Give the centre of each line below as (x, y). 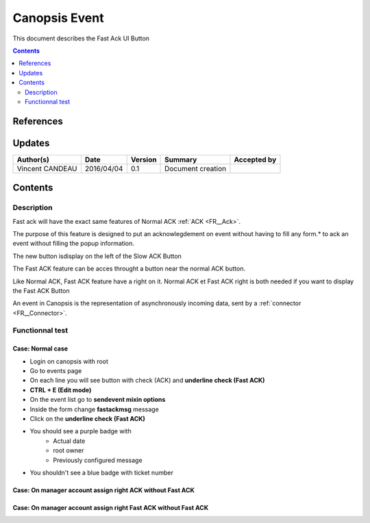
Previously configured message (98, 460)
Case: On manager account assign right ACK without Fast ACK (104, 490)
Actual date (69, 441)
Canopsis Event (58, 18)
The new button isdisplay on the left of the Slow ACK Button (97, 256)
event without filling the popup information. (74, 244)
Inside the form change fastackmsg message (94, 409)
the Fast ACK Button (41, 290)
